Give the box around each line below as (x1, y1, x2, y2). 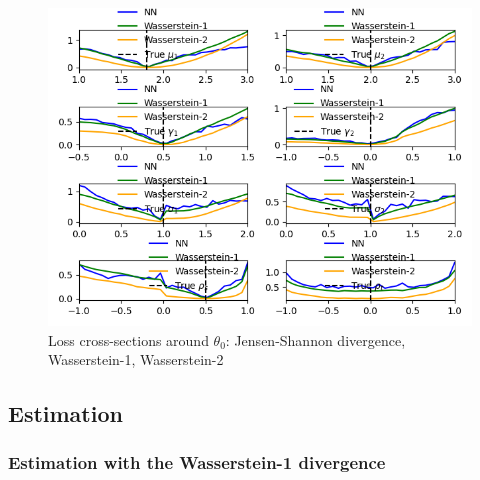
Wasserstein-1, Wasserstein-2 (48, 349, 224, 370)
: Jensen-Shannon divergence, (225, 329, 406, 350)
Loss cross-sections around (48, 329, 209, 350)
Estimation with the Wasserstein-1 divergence (8, 450, 386, 475)
